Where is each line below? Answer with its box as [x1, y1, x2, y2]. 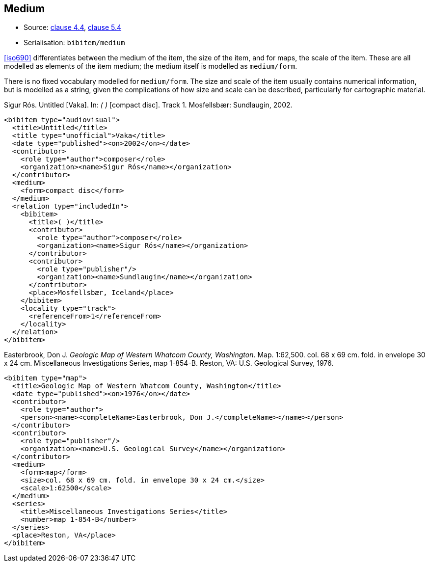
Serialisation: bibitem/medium [24, 38, 125, 47]
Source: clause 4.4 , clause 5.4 [24, 23, 122, 32]
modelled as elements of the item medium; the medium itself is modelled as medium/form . [4, 62, 297, 71]
